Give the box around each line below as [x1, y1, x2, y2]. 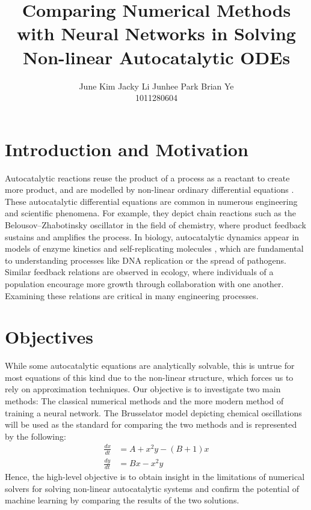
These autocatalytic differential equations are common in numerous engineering [5, 195, 298, 207]
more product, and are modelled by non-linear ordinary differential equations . [5, 183, 294, 196]
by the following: [5, 430, 66, 442]
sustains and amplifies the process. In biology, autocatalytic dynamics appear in [5, 230, 300, 243]
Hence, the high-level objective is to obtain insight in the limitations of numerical [5, 470, 305, 482]
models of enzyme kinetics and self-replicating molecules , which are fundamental [5, 242, 304, 255]
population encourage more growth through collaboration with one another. [5, 277, 284, 290]
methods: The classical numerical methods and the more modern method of [5, 395, 284, 407]
